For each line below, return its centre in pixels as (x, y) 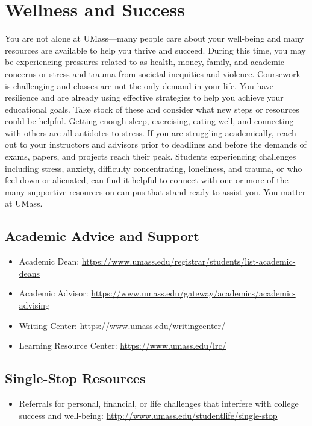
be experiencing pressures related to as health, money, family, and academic (145, 62)
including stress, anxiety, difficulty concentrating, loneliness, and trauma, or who (154, 168)
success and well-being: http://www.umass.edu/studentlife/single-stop (148, 415)
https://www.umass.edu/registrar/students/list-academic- (189, 261)
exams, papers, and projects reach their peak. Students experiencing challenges (151, 156)
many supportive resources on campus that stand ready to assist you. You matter (155, 191)
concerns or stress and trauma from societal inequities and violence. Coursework (153, 73)
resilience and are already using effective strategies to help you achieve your (144, 97)
